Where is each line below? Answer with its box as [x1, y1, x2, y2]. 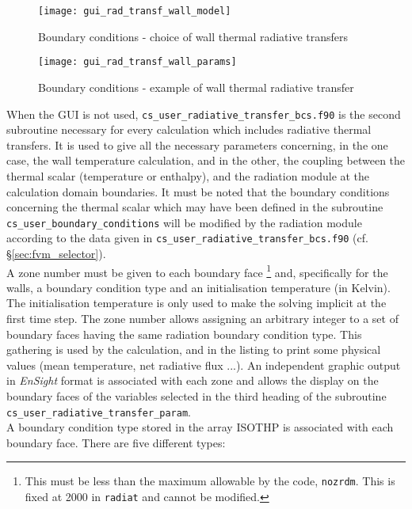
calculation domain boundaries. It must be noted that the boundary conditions [6, 183, 390, 199]
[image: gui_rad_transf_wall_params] [38, 56, 237, 68]
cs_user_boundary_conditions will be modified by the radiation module [6, 214, 362, 230]
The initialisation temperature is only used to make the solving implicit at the [6, 294, 387, 311]
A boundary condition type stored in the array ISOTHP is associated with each [6, 419, 394, 435]
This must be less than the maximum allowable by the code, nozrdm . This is [25, 473, 395, 489]
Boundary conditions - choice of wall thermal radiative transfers [38, 28, 349, 44]
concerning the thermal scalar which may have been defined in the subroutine [6, 199, 383, 215]
